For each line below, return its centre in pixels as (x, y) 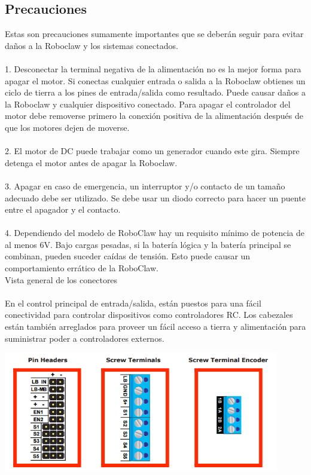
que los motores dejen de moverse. (67, 127)
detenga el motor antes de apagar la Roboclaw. (91, 162)
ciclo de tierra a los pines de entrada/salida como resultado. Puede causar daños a (155, 92)
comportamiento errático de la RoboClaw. (82, 268)
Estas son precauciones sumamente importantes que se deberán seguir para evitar (154, 34)
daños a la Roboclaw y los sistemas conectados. (92, 45)
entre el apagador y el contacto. (63, 209)
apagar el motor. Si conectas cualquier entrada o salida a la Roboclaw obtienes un (155, 80)
